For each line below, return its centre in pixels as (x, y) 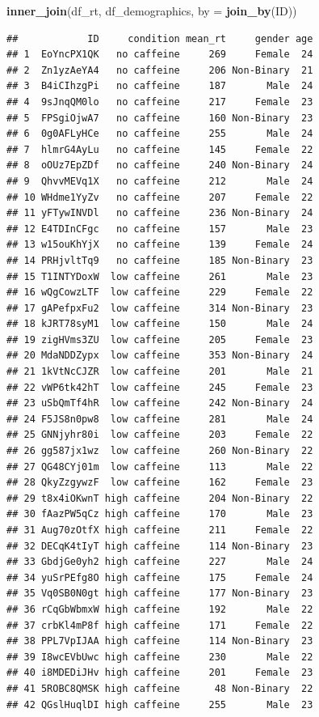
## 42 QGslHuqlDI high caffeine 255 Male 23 (160, 704)
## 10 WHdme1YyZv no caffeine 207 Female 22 (160, 197)
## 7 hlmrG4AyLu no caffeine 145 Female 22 (160, 149)
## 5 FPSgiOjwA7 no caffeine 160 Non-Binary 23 (160, 118)
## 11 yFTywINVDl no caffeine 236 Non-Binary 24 (160, 213)
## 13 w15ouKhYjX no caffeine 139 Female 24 (160, 245)
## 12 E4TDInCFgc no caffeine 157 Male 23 (160, 229)
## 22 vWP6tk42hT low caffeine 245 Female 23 (160, 387)
